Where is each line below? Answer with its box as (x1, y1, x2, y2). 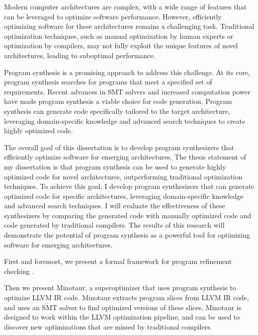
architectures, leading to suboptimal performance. (4, 50, 156, 60)
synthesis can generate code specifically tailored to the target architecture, (4, 105, 230, 116)
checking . (4, 265, 34, 276)
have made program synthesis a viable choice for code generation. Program (4, 96, 232, 106)
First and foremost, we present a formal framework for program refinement (4, 256, 232, 266)
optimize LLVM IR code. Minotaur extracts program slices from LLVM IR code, (4, 292, 249, 303)
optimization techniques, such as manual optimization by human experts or (4, 30, 234, 41)
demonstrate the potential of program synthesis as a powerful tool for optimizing (4, 230, 250, 240)
